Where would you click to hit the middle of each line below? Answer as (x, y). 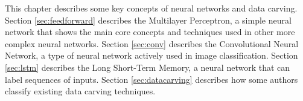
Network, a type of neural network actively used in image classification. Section (151, 55)
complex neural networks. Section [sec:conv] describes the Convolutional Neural (152, 43)
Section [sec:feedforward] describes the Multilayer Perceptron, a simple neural (148, 20)
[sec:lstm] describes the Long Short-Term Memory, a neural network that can (148, 67)
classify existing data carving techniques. (80, 91)
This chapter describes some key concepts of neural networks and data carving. (151, 8)
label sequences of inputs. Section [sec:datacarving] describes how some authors (151, 79)
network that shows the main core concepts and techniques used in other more (150, 32)
